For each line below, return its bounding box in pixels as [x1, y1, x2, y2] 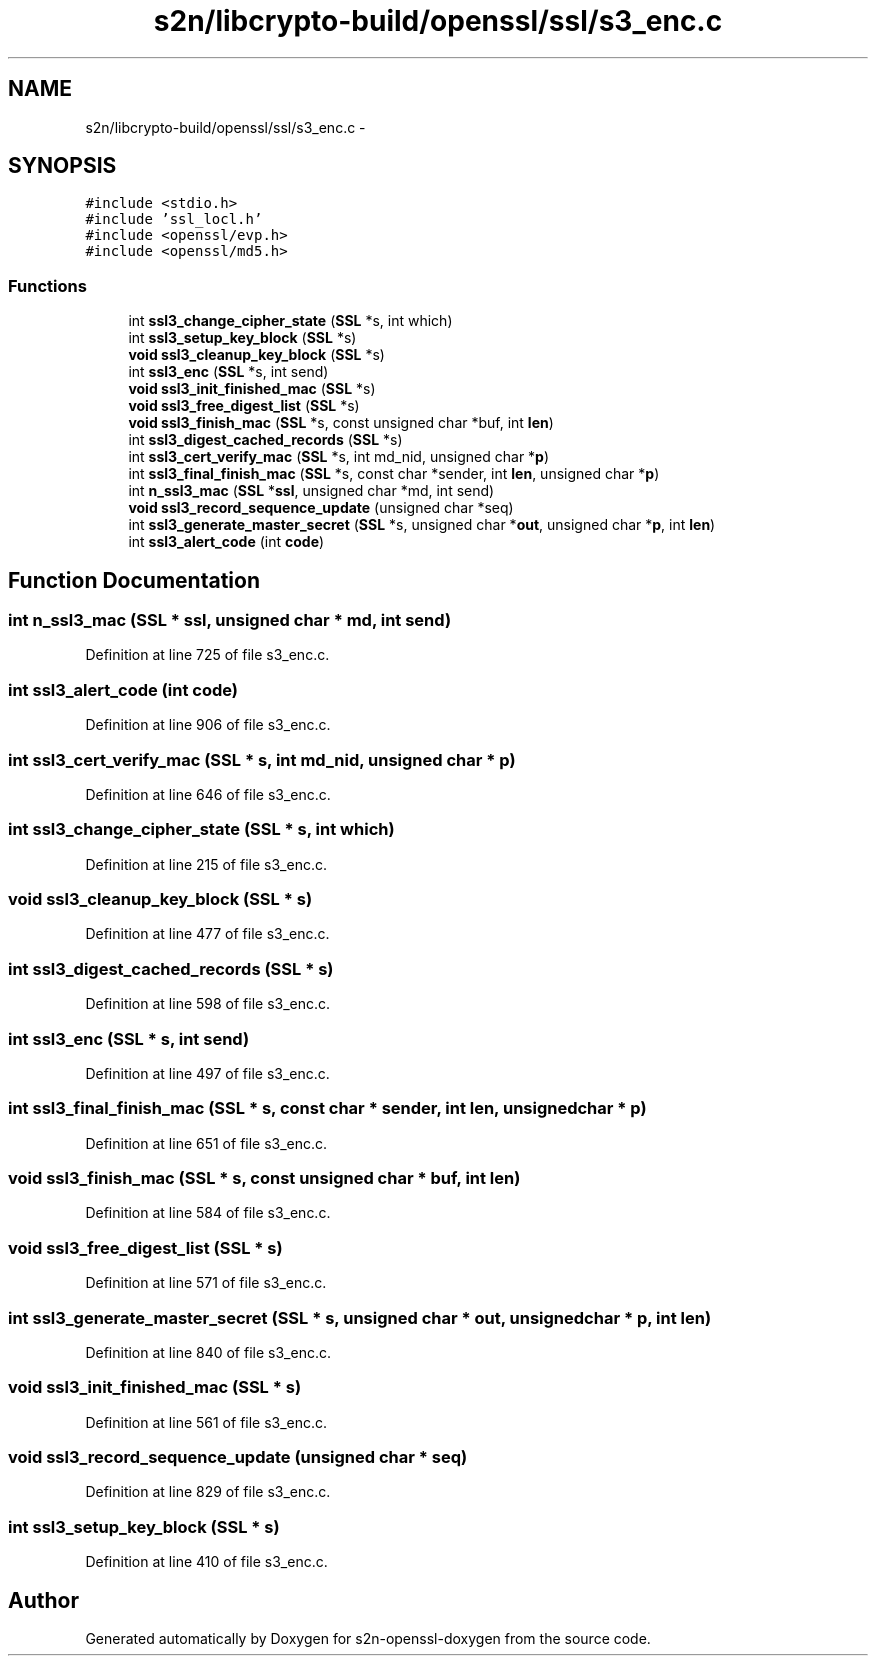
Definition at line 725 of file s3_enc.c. [85, 646, 330, 664]
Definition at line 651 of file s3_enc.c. [85, 1134, 328, 1152]
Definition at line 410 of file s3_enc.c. [85, 1553, 328, 1571]
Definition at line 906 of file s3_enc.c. [85, 716, 331, 734]
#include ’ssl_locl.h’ [85, 211, 263, 228]
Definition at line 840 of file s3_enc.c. [85, 1343, 331, 1361]
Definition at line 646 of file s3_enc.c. [85, 785, 331, 803]
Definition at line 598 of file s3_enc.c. [85, 995, 331, 1013]
